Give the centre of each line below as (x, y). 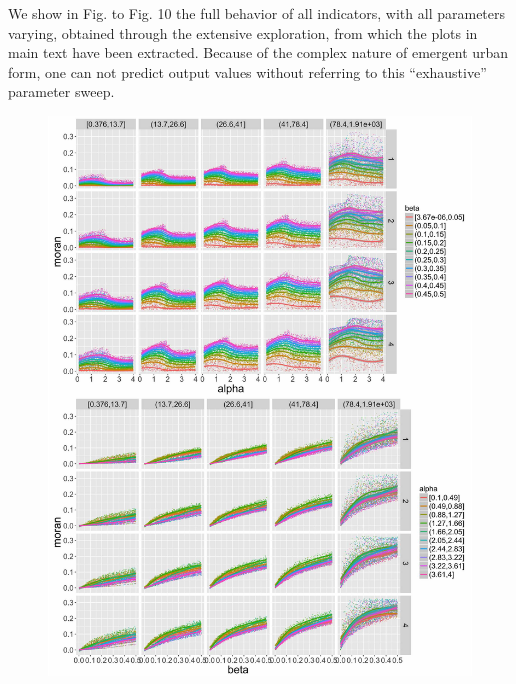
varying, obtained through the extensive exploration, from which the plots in (243, 32)
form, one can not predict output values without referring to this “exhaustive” (247, 71)
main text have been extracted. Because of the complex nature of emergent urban (258, 52)
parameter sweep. (61, 91)
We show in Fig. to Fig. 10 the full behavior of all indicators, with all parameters (257, 13)
